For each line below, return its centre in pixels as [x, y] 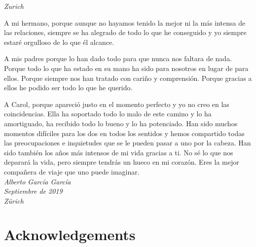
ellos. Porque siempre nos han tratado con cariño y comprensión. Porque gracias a [128, 78]
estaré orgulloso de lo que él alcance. [59, 42]
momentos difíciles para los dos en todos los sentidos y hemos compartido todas [124, 133]
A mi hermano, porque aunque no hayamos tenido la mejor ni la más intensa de [125, 22]
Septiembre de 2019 [33, 191]
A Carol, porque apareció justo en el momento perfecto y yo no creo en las [117, 104]
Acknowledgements [70, 234]
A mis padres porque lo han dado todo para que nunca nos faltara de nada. [118, 58]
